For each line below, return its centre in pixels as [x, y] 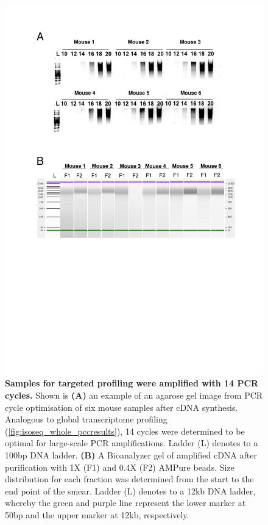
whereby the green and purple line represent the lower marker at [125, 503]
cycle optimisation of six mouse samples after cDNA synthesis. [122, 407]
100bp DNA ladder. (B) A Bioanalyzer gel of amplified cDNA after [131, 454]
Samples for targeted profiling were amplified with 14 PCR [132, 383]
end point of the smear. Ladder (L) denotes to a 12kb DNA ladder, [130, 491]
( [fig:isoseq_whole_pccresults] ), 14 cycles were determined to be [125, 431]
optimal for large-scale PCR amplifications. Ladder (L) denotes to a [132, 443]
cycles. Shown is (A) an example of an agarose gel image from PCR [134, 395]
